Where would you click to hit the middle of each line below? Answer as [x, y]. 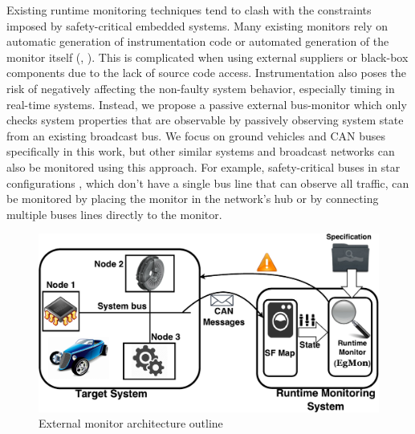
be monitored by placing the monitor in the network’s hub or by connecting [193, 199]
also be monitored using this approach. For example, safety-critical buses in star [203, 166]
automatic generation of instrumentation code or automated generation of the [198, 41]
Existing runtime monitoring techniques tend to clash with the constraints [189, 10]
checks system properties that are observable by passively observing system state [205, 120]
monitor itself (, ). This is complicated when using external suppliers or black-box [207, 57]
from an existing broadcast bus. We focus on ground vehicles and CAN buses [196, 135]
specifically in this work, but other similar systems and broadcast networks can [201, 151]
